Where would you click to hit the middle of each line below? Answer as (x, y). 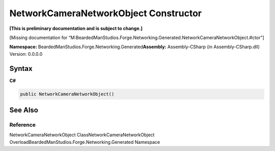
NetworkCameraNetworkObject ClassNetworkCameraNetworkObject (82, 135)
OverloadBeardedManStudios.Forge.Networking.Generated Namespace (85, 142)
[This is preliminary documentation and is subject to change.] (76, 28)
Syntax (21, 68)
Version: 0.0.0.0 (26, 54)
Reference (22, 125)
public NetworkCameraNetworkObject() (67, 94)
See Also (24, 110)
